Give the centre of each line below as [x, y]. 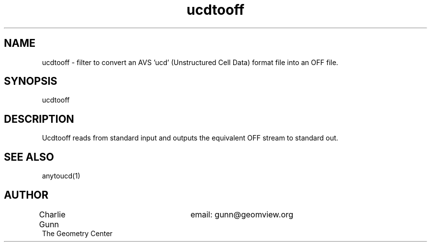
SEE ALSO [29, 157]
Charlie [52, 214]
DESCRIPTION [39, 119]
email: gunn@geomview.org [242, 214]
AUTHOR [26, 195]
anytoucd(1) [61, 176]
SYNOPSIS [31, 81]
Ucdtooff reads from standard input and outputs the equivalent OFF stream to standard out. [190, 138]
